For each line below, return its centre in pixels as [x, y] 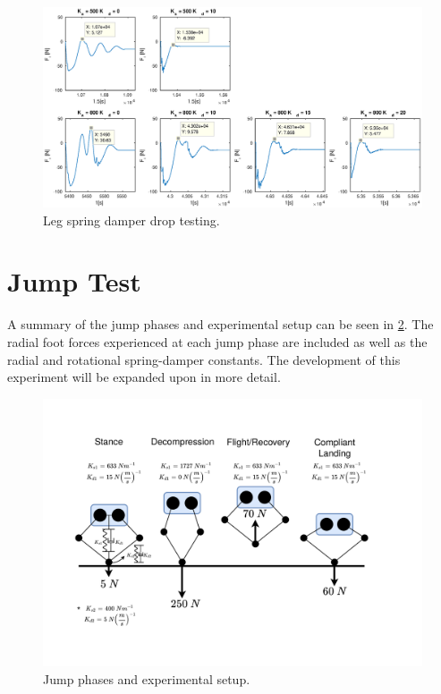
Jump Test [74, 281]
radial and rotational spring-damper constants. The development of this [204, 359]
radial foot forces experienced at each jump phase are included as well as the [217, 341]
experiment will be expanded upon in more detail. [144, 377]
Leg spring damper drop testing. [131, 220]
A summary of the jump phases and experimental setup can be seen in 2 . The [220, 324]
